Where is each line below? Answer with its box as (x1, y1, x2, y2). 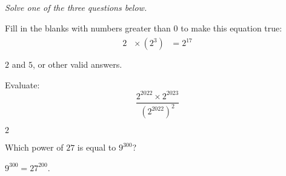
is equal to (77, 141, 116, 154)
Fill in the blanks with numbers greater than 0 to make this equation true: (5, 21, 282, 34)
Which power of (5, 141, 64, 154)
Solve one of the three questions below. (5, 1, 147, 13)
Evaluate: (5, 78, 40, 91)
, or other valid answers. (32, 58, 122, 71)
